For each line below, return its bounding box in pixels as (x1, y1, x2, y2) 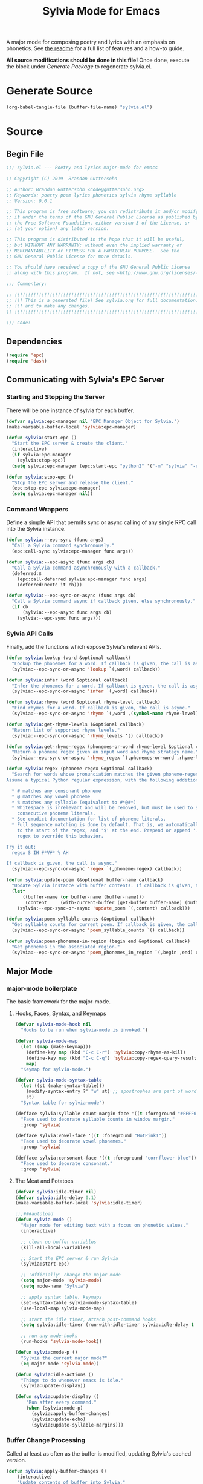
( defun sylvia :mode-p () (14, 1350, 78, 1356)
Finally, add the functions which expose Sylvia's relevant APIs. (6, 643, 162, 651)
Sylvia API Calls (6, 629, 53, 638)
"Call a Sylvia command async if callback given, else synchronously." (11, 598, 196, 605)
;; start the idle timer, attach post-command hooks (21, 1316, 156, 1322)
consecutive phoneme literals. (17, 810, 96, 816)
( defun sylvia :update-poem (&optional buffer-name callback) (6, 877, 164, 883)
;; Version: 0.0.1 (6, 198, 53, 204)
